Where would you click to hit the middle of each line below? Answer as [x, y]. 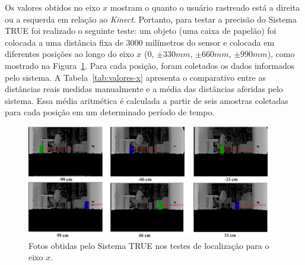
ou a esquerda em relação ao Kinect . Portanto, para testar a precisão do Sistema [151, 19]
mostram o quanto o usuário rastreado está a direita [205, 7]
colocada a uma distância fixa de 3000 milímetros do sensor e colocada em [140, 42]
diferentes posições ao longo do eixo [69, 54]
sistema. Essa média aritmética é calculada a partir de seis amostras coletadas [147, 100]
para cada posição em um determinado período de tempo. [110, 112]
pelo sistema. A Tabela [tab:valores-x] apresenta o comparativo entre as [135, 77]
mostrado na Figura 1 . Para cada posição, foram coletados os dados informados [150, 65]
